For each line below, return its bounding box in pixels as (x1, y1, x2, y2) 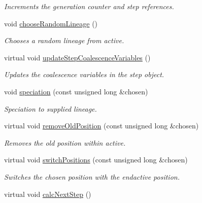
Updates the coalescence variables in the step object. (4, 69, 164, 80)
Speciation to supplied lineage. (4, 103, 97, 114)
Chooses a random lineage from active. (4, 35, 124, 46)
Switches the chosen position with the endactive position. (4, 171, 180, 182)
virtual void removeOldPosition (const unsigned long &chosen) (4, 120, 199, 131)
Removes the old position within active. (4, 137, 126, 148)
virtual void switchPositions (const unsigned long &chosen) (4, 154, 188, 165)
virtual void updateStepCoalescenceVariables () (4, 52, 151, 62)
